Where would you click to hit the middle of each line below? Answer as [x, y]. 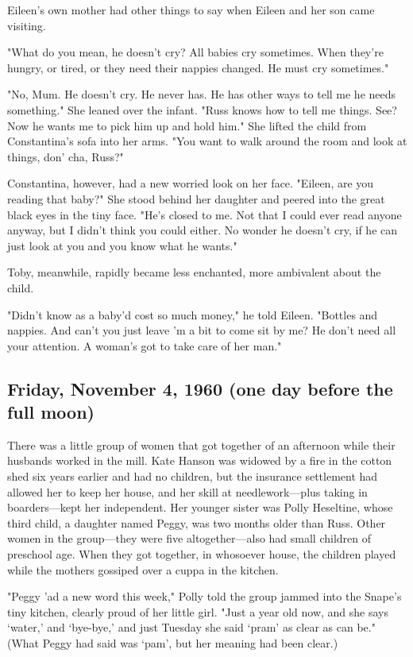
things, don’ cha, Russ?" [66, 156]
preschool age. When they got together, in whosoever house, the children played [202, 554]
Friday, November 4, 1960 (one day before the [200, 388]
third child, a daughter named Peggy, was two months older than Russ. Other [197, 522]
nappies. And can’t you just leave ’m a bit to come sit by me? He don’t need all [202, 330]
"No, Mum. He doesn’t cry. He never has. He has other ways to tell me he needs [202, 94]
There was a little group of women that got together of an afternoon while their [201, 444]
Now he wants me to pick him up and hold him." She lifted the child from [187, 125]
